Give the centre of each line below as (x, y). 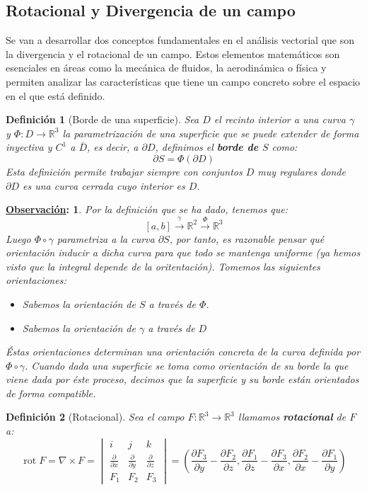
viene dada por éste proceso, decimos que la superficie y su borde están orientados (182, 379)
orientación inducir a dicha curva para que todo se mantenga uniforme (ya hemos (183, 252)
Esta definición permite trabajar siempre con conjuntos (124, 171)
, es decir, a (113, 147)
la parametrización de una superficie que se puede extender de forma (211, 133)
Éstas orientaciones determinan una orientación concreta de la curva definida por (183, 352)
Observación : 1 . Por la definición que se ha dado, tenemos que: (147, 209)
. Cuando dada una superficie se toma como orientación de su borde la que (187, 365)
